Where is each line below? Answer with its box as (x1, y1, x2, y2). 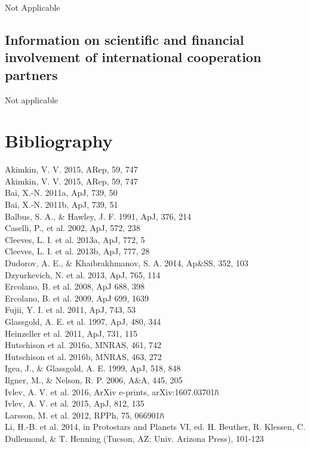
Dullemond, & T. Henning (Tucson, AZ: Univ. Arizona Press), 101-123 (5, 432, 264, 444)
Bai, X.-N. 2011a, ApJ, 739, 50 (5, 186, 118, 199)
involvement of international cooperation (5, 48, 262, 66)
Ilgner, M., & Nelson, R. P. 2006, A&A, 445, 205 (5, 373, 183, 386)
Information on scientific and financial (5, 30, 244, 48)
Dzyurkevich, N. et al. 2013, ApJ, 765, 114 (5, 268, 161, 281)
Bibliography (5, 128, 113, 153)
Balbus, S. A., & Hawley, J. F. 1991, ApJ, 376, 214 (5, 210, 191, 222)
